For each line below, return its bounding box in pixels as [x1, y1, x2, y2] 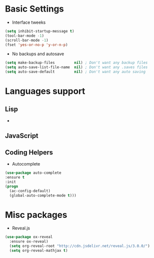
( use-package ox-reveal [5, 235, 53, 240]
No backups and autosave [12, 51, 64, 57]
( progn [5, 184, 18, 189]
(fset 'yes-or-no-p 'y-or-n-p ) [5, 42, 68, 47]
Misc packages [5, 209, 68, 220]
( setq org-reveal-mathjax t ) [9, 248, 68, 253]
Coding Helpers [5, 148, 53, 156]
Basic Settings [5, 3, 64, 15]
